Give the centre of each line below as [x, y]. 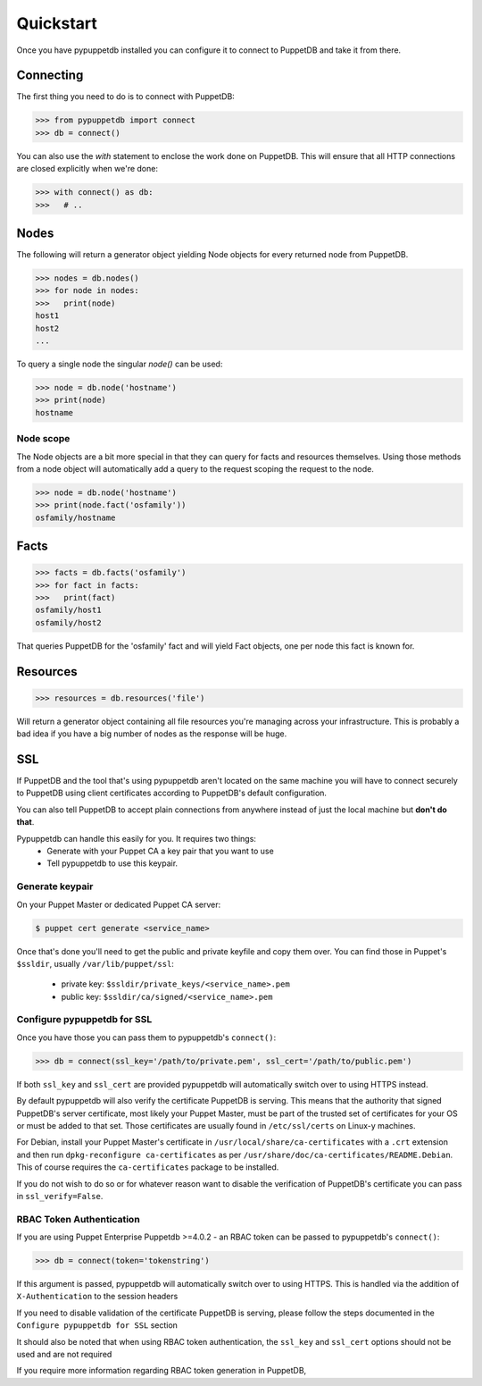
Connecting [50, 76]
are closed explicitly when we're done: [87, 169]
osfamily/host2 [68, 622]
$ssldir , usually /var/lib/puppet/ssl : [95, 963]
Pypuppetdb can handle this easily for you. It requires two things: [136, 838]
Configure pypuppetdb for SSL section [97, 1325]
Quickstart [57, 23]
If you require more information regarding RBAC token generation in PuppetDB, [162, 1371]
